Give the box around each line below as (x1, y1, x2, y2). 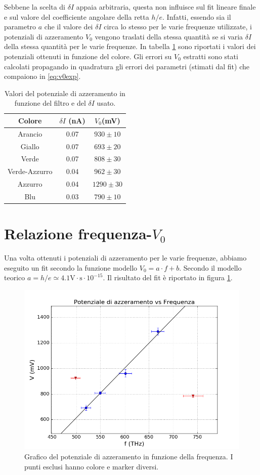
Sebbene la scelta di (4, 2, 66, 12)
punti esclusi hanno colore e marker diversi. (24, 461, 159, 471)
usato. (97, 98, 116, 108)
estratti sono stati (183, 51, 238, 61)
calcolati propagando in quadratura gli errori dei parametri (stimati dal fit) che (4, 61, 250, 71)
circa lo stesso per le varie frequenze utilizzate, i (104, 21, 252, 32)
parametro (4, 21, 36, 32)
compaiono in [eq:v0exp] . (4, 71, 81, 81)
